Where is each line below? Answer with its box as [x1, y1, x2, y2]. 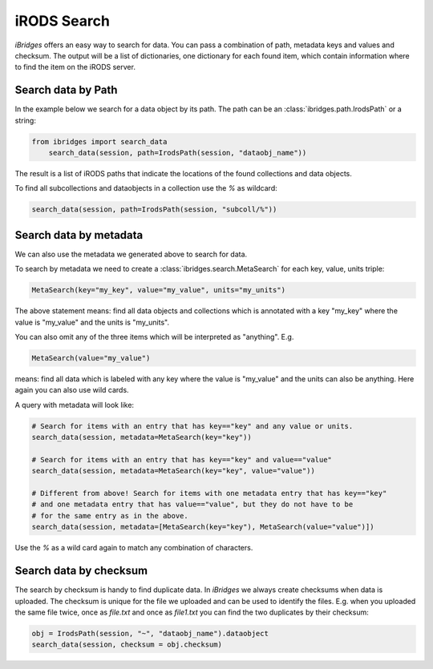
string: [14, 115, 36, 125]
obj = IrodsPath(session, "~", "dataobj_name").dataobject [31, 629, 269, 638]
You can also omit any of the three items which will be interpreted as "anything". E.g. [14, 332, 294, 341]
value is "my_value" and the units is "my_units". [14, 317, 170, 327]
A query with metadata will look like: [14, 400, 135, 409]
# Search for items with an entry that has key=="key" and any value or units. [31, 421, 354, 430]
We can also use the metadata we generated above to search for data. [14, 249, 248, 259]
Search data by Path [14, 83, 118, 97]
